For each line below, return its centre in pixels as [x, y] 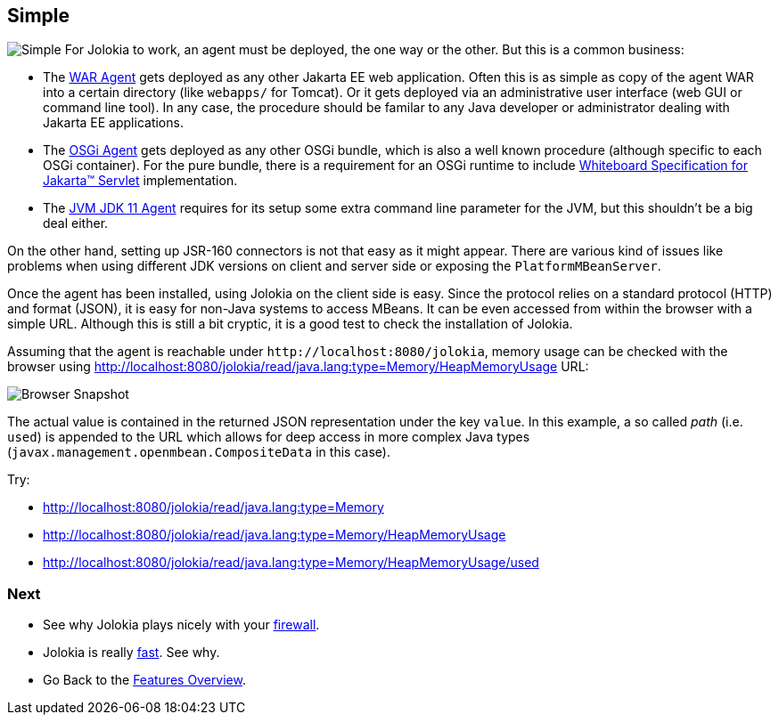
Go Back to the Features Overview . [145, 680]
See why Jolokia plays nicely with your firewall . [181, 625]
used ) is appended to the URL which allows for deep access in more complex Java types [269, 437]
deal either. [76, 223]
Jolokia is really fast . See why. [131, 653]
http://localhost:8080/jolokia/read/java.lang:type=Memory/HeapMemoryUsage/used [291, 563]
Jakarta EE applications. [113, 123]
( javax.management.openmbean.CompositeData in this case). [199, 452]
